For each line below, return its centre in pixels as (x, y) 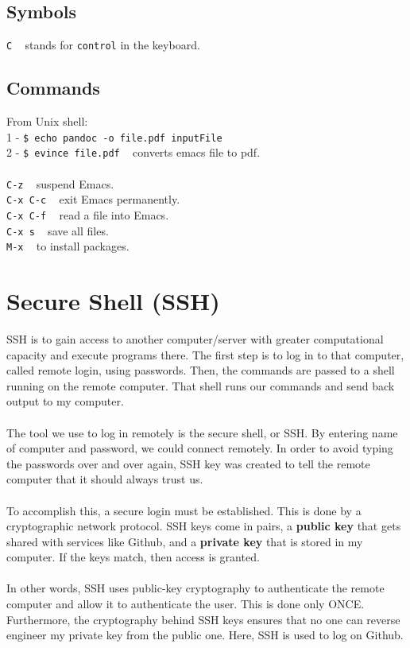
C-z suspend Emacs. (60, 183)
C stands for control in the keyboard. (103, 45)
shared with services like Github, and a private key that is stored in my (185, 541)
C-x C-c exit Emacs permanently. (93, 199)
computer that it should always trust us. (105, 479)
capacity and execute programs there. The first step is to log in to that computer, (205, 354)
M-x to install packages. (68, 246)
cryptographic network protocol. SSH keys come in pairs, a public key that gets (204, 526)
